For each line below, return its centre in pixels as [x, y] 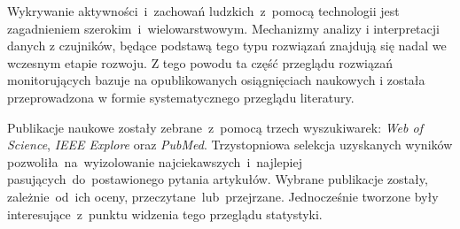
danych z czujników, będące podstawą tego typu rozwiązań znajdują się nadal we [227, 46]
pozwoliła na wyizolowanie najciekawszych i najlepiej [155, 161]
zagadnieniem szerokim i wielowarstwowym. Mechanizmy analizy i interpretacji [223, 28]
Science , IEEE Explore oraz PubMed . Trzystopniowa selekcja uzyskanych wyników [230, 145]
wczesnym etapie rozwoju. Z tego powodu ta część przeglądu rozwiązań [200, 62]
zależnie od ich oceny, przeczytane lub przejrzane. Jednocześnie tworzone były [223, 196]
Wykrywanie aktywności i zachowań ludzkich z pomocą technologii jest [203, 11]
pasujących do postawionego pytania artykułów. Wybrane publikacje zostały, [218, 179]
